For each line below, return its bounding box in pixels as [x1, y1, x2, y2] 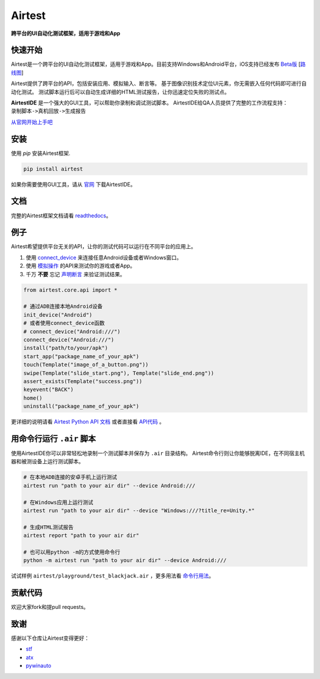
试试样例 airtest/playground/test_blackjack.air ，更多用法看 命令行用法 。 [11, 572, 215, 579]
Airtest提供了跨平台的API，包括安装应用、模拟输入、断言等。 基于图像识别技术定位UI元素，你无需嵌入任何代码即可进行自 [11, 80, 307, 87]
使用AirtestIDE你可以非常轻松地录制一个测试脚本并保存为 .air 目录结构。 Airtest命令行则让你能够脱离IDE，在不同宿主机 [11, 450, 305, 457]
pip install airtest [23, 165, 83, 172]
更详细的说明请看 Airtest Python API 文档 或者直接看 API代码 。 [11, 418, 165, 425]
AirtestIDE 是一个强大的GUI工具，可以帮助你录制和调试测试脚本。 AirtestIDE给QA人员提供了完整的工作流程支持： [11, 99, 288, 106]
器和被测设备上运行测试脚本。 [11, 458, 84, 465]
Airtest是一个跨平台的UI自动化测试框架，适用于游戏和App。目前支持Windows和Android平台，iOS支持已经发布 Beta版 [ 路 [11, 61, 306, 68]
